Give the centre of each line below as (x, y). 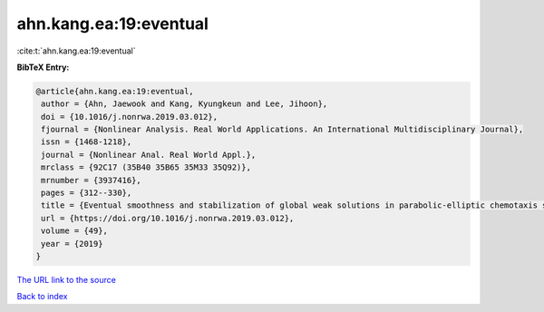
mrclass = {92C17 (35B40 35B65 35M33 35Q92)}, (146, 167)
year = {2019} (72, 244)
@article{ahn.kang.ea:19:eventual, (115, 91)
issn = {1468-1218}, (87, 142)
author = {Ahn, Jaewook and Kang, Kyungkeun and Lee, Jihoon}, (185, 104)
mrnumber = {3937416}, (92, 180)
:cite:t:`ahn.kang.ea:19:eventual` (76, 51)
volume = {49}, (75, 231)
